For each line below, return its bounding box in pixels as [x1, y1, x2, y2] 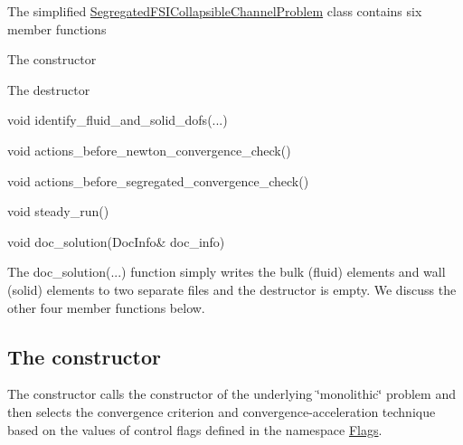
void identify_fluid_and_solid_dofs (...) [7, 110, 228, 129]
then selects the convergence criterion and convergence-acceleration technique [7, 402, 436, 421]
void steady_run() [7, 202, 109, 221]
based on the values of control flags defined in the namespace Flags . [7, 420, 383, 439]
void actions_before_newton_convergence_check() [7, 140, 291, 159]
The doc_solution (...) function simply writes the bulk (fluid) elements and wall [7, 262, 446, 281]
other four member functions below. [7, 298, 205, 317]
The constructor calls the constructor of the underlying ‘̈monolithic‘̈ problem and [7, 384, 456, 403]
